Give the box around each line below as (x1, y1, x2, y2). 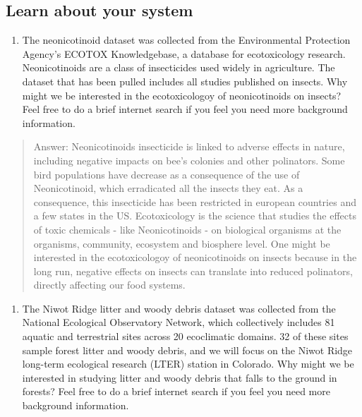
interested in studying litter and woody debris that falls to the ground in (22, 370, 337, 385)
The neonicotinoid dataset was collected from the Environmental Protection (22, 32, 351, 47)
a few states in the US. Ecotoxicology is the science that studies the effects (33, 208, 356, 223)
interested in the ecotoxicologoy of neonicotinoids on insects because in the (33, 250, 357, 265)
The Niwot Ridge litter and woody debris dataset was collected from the (22, 301, 336, 315)
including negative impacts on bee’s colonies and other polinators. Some (33, 152, 345, 167)
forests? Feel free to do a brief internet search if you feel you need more (22, 384, 330, 399)
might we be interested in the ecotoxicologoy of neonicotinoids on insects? (22, 87, 342, 102)
